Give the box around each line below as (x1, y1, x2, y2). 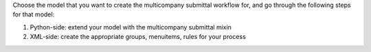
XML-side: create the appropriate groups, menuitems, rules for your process (30, 33, 247, 41)
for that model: (12, 10, 55, 18)
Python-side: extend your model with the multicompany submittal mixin (30, 23, 232, 31)
